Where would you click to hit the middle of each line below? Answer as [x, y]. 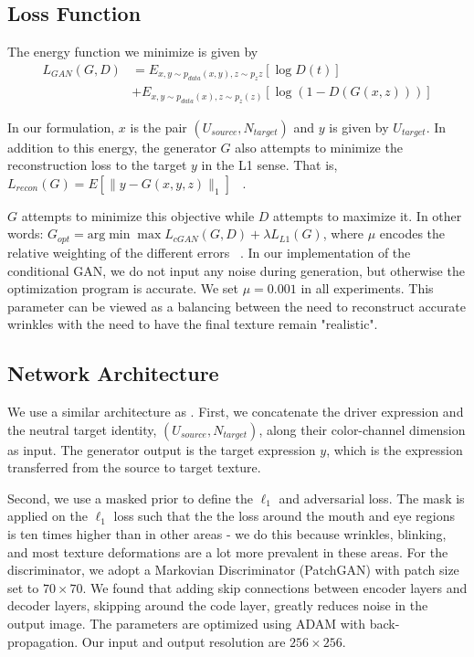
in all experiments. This [367, 288]
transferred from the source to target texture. [134, 467]
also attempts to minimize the [319, 147]
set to [23, 587]
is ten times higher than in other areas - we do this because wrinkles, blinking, [227, 534]
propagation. [43, 641]
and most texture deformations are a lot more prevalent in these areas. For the [228, 551]
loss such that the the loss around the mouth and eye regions [284, 516]
